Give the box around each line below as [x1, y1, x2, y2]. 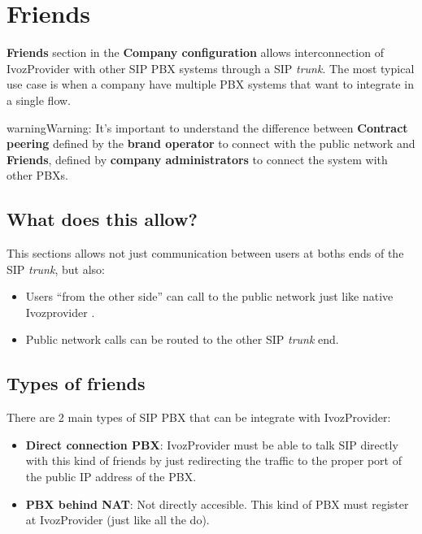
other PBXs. [7, 167, 68, 184]
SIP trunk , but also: [7, 260, 105, 277]
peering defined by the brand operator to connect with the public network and [7, 135, 415, 152]
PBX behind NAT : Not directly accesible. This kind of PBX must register [25, 495, 409, 512]
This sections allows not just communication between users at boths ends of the [7, 245, 404, 262]
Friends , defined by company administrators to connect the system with [7, 150, 388, 167]
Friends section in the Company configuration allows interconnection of [7, 44, 384, 61]
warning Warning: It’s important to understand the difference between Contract [7, 119, 408, 136]
